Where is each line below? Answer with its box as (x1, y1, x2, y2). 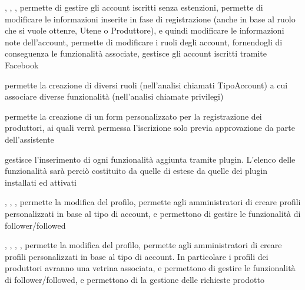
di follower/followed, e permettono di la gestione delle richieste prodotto (5, 273, 264, 285)
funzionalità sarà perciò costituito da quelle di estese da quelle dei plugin (5, 164, 268, 177)
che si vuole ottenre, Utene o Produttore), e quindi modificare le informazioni (5, 24, 284, 37)
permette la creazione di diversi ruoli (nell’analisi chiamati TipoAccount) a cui (5, 78, 288, 91)
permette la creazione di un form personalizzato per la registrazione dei (5, 110, 262, 122)
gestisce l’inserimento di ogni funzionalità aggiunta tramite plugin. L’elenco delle (5, 153, 296, 165)
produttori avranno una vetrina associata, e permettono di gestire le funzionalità (5, 262, 296, 274)
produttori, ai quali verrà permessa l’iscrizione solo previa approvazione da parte (5, 121, 296, 134)
